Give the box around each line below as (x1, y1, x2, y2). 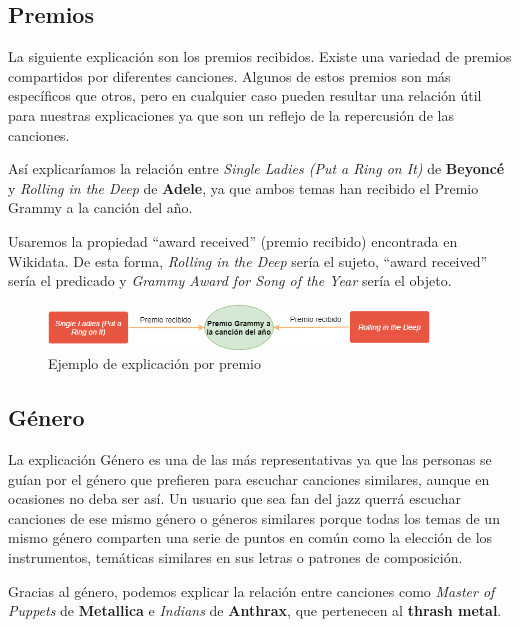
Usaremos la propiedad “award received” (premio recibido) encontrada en (8, 230, 458, 251)
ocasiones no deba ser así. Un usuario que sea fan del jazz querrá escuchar (8, 488, 461, 509)
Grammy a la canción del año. (8, 197, 193, 218)
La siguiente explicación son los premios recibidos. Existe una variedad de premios (8, 46, 512, 67)
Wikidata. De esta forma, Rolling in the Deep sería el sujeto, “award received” (8, 250, 488, 271)
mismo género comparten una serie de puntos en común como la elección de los (8, 527, 493, 548)
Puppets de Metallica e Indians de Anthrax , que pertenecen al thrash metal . (8, 600, 502, 621)
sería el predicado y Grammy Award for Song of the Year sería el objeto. (8, 270, 452, 291)
